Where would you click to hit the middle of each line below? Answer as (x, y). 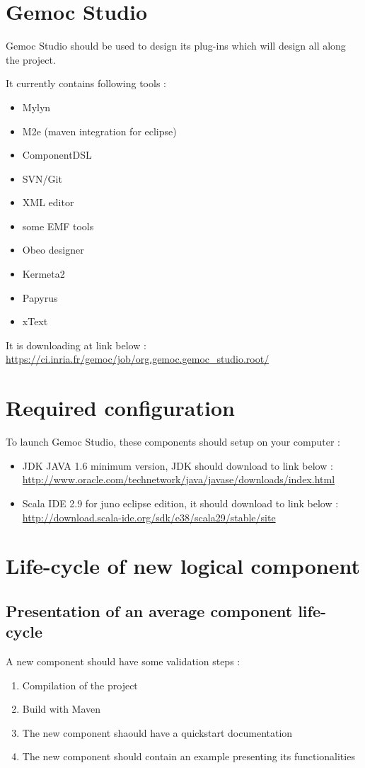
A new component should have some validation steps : (123, 661)
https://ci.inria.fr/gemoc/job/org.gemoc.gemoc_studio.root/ (138, 359)
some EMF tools (58, 226)
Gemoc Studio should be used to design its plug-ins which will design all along (176, 46)
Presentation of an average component (149, 610)
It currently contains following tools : (86, 83)
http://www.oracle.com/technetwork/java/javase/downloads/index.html (179, 479)
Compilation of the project (80, 685)
